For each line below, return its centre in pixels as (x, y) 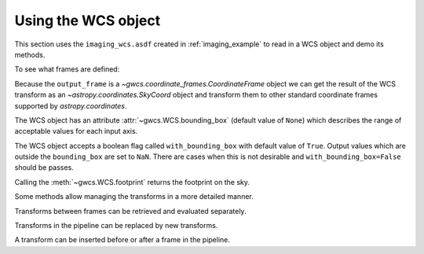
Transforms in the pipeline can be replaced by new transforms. (116, 226)
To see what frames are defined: (67, 69)
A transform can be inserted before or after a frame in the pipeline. (122, 240)
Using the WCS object (88, 20)
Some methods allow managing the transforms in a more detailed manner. (134, 197)
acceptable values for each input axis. (76, 131)
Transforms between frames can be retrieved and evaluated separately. (130, 211)
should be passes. (44, 167)
